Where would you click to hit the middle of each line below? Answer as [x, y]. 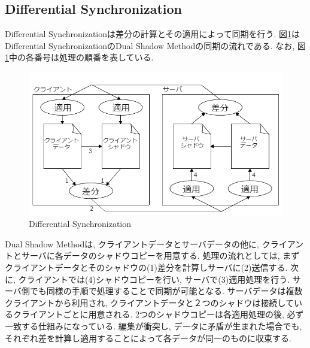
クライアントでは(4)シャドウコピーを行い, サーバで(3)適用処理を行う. [154, 279]
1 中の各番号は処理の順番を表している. [79, 57]
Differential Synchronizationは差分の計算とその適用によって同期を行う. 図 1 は [153, 34]
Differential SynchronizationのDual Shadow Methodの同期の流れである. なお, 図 [155, 45]
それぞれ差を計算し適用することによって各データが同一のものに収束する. [148, 338]
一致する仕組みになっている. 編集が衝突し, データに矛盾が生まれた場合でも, [154, 326]
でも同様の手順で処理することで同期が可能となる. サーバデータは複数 [166, 291]
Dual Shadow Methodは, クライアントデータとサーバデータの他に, [132, 243]
